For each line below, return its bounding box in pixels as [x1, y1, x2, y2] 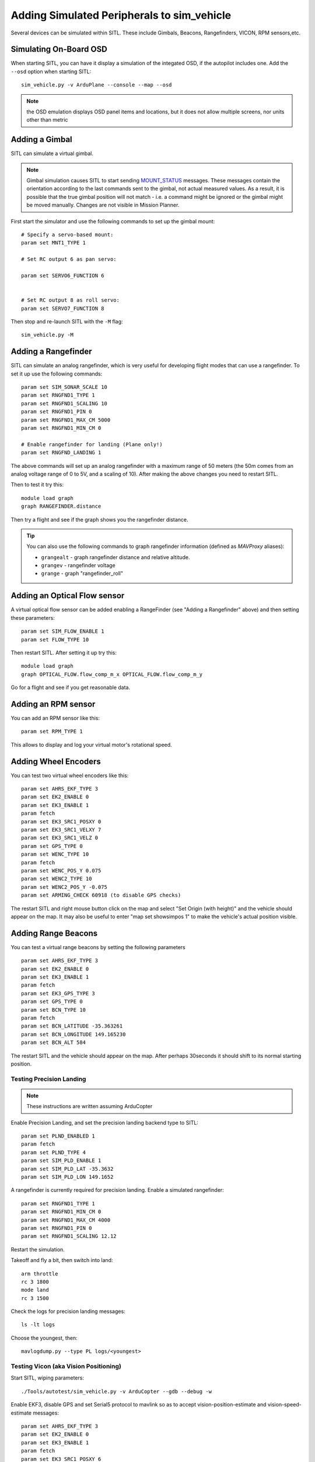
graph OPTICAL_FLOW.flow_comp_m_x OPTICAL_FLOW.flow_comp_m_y [21, 671, 203, 678]
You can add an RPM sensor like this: [10, 715, 100, 722]
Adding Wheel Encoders [10, 756, 101, 766]
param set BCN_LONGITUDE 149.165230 [21, 1031, 126, 1037]
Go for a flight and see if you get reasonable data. [10, 684, 131, 691]
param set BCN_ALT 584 [21, 1039, 86, 1046]
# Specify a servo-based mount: [21, 232, 114, 238]
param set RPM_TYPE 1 [21, 728, 83, 735]
